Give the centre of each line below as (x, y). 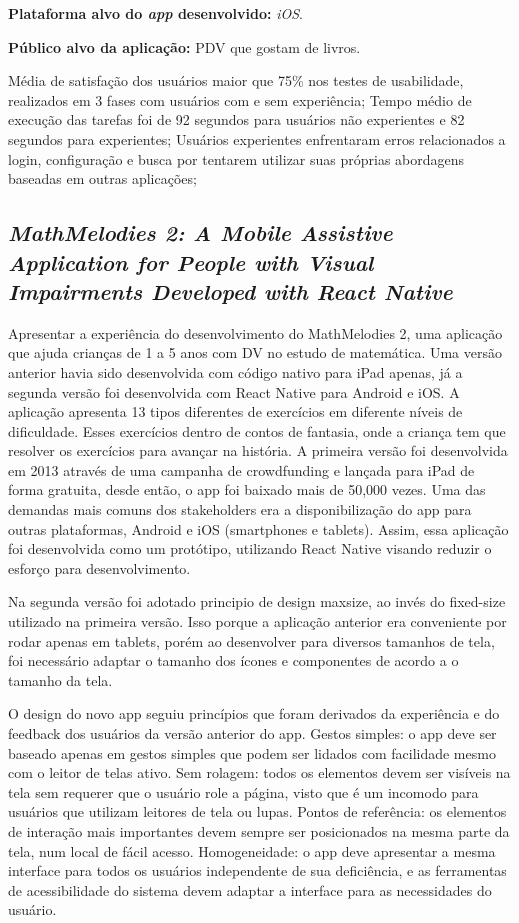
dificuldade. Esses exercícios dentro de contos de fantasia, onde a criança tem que (257, 430)
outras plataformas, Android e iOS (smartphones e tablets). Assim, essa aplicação (258, 528)
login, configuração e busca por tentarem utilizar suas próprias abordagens (236, 158)
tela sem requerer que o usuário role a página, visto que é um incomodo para (243, 791)
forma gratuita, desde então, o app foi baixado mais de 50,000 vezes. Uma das (247, 489)
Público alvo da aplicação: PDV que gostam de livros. (184, 46)
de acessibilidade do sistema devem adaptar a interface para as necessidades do (250, 889)
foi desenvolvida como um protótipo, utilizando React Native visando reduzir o (250, 548)
